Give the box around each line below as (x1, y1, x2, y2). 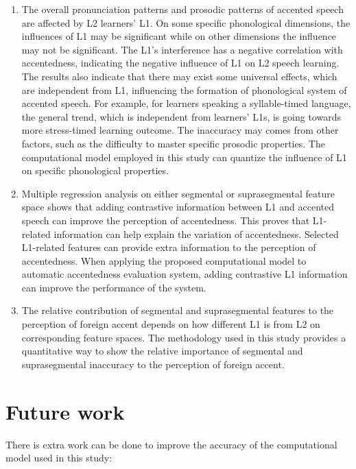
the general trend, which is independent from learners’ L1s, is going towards (21, 109, 341, 123)
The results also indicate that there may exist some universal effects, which (21, 69, 337, 83)
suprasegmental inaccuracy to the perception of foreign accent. (21, 357, 285, 371)
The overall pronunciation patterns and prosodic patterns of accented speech (21, 2, 344, 16)
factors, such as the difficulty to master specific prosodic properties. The (21, 136, 325, 150)
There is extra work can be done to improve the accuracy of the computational (5, 437, 337, 451)
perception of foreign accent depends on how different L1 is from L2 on (21, 317, 320, 331)
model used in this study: (5, 450, 112, 465)
